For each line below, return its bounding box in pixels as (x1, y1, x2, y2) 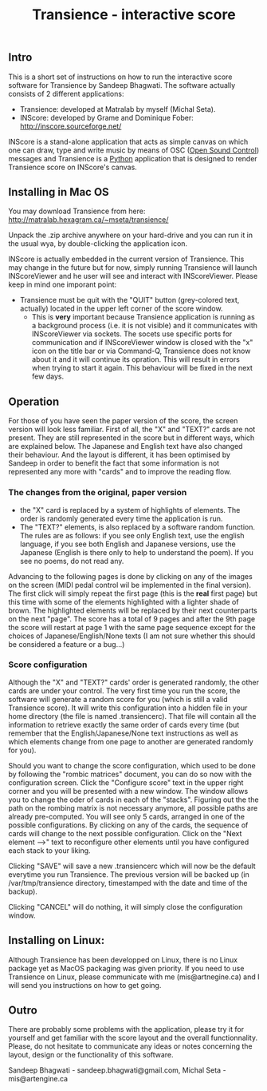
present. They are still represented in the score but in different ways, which (8, 433, 255, 442)
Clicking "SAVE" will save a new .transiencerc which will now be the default (8, 861, 257, 871)
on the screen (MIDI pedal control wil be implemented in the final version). (8, 580, 251, 589)
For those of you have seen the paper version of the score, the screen (8, 416, 238, 426)
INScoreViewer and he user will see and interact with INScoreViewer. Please (8, 272, 258, 281)
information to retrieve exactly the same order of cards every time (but (8, 720, 240, 729)
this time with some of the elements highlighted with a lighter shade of (8, 597, 239, 606)
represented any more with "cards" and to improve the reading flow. (8, 467, 232, 477)
